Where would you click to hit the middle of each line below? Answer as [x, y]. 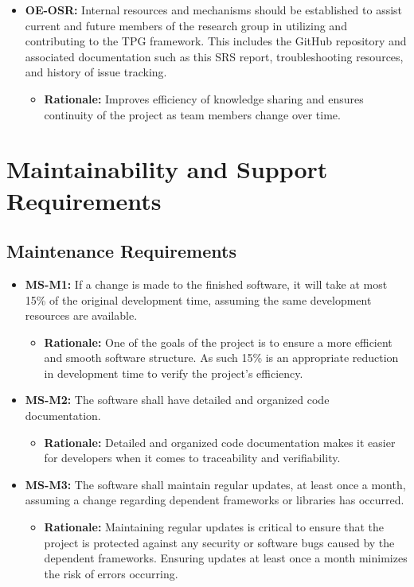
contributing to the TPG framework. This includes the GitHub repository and [216, 41]
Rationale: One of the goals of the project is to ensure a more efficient [218, 342]
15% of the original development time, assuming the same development [198, 299]
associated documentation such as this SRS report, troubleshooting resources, [214, 56]
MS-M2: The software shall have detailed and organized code [177, 400]
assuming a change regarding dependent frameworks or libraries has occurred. [215, 500]
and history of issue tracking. [96, 72]
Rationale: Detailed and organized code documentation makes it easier [220, 442]
